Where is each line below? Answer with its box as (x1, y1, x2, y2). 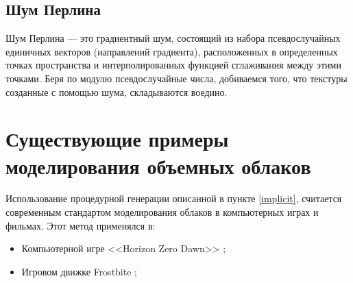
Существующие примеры (5, 125, 229, 153)
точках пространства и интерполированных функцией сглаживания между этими (5, 58, 341, 72)
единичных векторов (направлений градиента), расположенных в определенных (5, 44, 338, 58)
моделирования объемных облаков (5, 151, 311, 180)
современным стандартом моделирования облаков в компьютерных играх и (5, 205, 319, 219)
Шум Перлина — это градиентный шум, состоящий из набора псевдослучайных (5, 31, 341, 45)
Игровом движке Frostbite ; (21, 264, 137, 278)
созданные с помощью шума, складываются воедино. (5, 84, 228, 99)
